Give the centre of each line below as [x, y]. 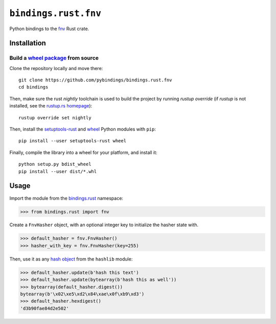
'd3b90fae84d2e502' [44, 308]
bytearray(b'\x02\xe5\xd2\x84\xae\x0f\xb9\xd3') [82, 294]
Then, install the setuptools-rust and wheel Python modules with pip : [83, 129]
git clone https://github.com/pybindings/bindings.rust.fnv [95, 80]
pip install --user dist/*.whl [58, 171]
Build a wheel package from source [54, 58]
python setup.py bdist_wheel [55, 164]
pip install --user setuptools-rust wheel [73, 141]
